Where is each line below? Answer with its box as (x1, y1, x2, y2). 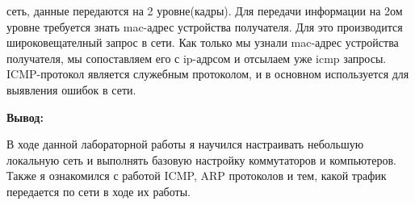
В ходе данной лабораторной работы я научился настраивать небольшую (6, 136, 364, 153)
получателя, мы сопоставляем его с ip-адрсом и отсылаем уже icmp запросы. (6, 49, 387, 66)
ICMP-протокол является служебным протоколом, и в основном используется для (6, 65, 409, 82)
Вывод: (6, 108, 44, 125)
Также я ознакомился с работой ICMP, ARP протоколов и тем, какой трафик (6, 167, 387, 184)
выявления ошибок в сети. (6, 81, 136, 98)
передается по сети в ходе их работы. (6, 182, 191, 199)
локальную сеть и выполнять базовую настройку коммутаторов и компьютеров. (6, 151, 396, 168)
